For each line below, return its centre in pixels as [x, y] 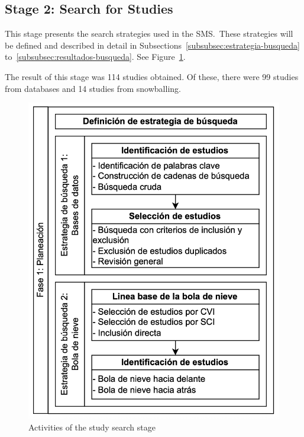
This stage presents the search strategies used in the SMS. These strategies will [149, 34]
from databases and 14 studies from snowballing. [93, 88]
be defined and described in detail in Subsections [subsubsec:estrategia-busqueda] [152, 45]
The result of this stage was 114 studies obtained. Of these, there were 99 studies [152, 76]
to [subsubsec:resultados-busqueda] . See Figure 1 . [95, 57]
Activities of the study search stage [92, 427]
